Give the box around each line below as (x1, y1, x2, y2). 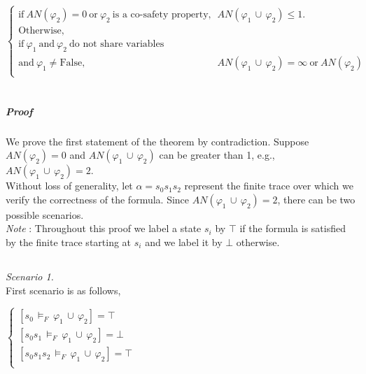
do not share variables (69, 39, 164, 50)
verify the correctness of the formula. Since (6, 192, 190, 206)
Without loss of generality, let (6, 178, 133, 193)
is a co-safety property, (112, 10, 211, 20)
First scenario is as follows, (6, 282, 121, 297)
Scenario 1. (6, 268, 54, 283)
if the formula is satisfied (239, 221, 346, 236)
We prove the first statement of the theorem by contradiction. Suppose (6, 134, 309, 148)
